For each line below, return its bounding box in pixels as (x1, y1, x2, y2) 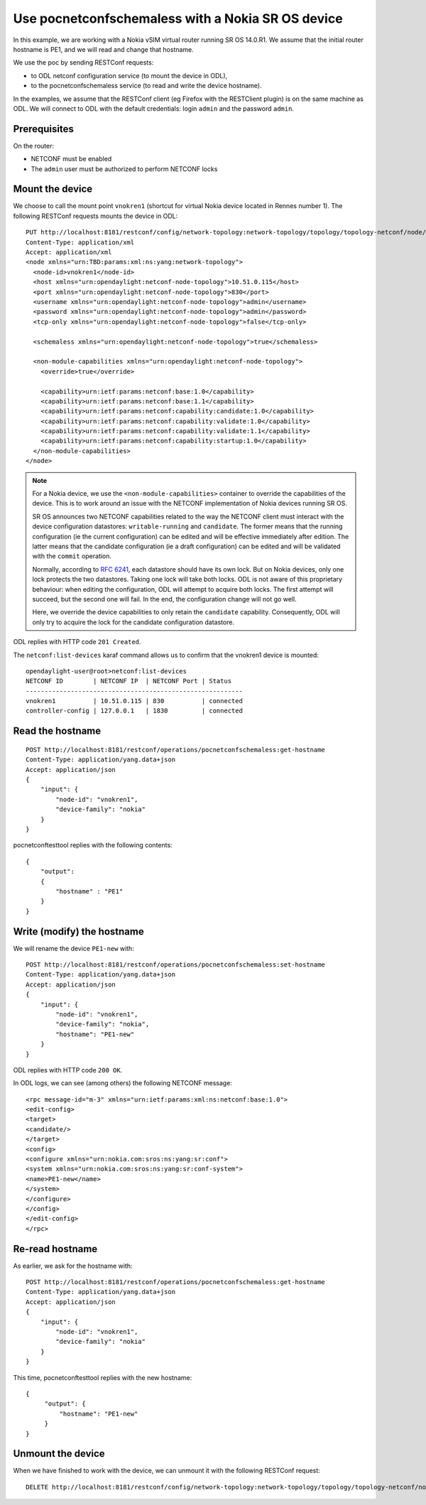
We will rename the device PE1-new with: (13, 944, 134, 952)
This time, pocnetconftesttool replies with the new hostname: (13, 1373, 192, 1381)
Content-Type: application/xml (26, 238, 135, 246)
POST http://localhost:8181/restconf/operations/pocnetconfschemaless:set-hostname (26, 961, 326, 969)
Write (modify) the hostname (13, 925, 145, 938)
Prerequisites (13, 123, 74, 135)
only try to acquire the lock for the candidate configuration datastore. (32, 618, 234, 626)
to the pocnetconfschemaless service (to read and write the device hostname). (31, 82, 262, 90)
